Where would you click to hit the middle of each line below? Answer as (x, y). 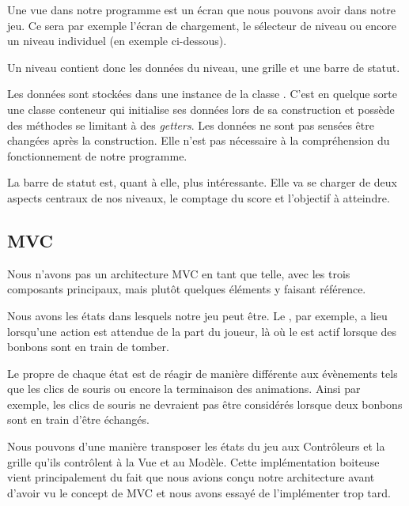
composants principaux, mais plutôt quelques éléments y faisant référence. (187, 289)
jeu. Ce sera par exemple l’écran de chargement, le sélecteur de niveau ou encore (202, 25)
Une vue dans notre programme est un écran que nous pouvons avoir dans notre (202, 9)
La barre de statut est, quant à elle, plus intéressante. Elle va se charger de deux (202, 182)
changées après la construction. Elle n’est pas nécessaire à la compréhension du (199, 140)
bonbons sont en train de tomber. (88, 347)
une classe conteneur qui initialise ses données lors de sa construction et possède (201, 109)
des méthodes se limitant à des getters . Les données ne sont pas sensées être (191, 125)
